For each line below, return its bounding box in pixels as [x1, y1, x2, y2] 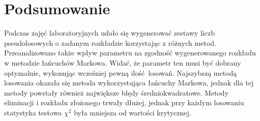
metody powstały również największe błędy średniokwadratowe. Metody [4, 87, 229, 98]
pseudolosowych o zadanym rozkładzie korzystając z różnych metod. [4, 37, 216, 48]
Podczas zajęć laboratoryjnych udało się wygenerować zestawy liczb [4, 27, 215, 38]
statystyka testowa [4, 107, 62, 117]
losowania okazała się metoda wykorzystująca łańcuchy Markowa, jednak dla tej [4, 77, 254, 88]
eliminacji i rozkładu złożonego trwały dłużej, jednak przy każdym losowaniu [4, 97, 244, 108]
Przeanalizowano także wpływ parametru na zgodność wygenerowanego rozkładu [4, 47, 256, 58]
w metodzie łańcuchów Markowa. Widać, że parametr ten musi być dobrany [4, 57, 241, 68]
